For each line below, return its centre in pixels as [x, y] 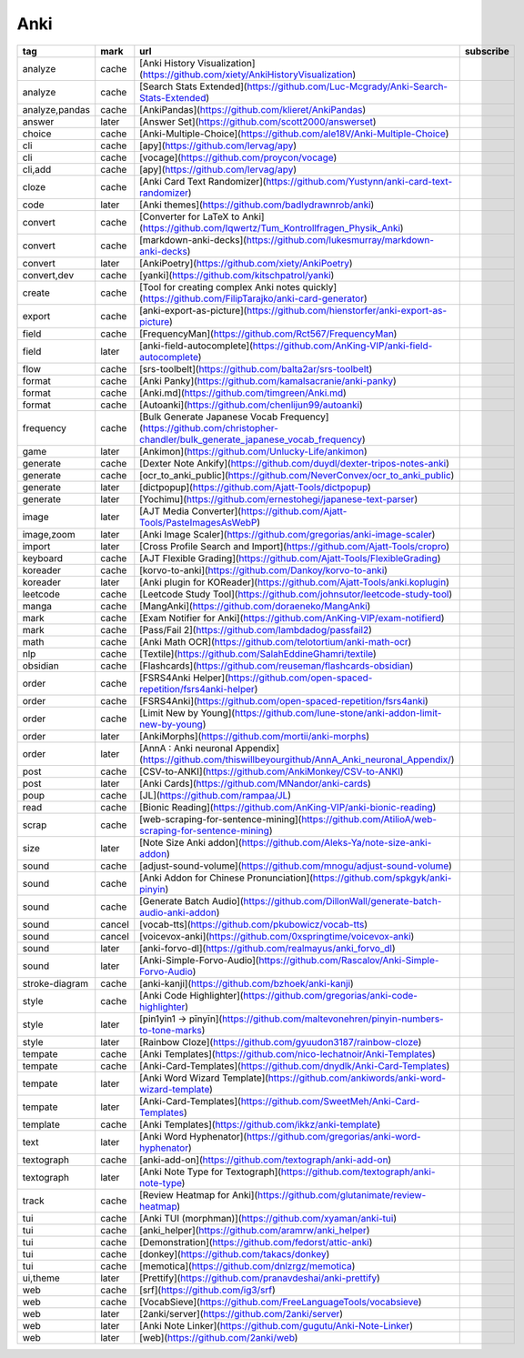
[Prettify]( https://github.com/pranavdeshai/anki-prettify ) [260, 1278]
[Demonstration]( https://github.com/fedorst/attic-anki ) [256, 1242]
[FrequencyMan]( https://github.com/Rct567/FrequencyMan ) [268, 334]
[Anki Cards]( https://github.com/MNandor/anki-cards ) [256, 783]
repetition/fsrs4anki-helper [197, 689]
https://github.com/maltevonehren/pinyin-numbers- [333, 1019]
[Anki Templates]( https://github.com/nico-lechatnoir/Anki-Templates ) [287, 1053]
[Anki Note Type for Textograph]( [211, 1172]
